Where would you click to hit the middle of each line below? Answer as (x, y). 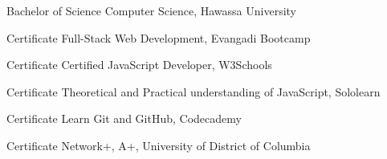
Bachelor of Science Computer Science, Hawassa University (152, 10)
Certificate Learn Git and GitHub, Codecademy (124, 118)
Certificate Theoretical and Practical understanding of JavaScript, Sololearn (193, 91)
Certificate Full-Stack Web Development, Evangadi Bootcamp (159, 37)
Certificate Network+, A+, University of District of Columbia (159, 145)
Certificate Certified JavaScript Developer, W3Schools (139, 65)
